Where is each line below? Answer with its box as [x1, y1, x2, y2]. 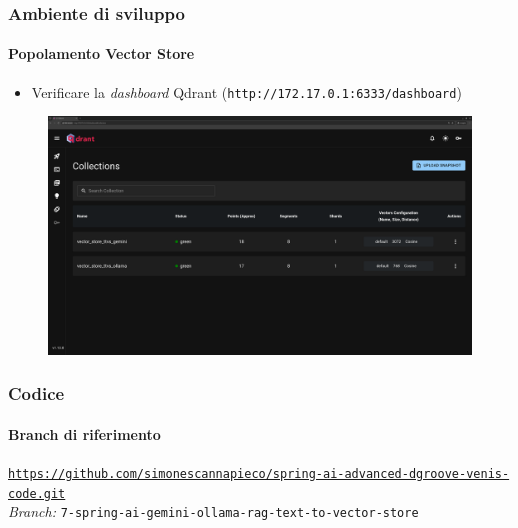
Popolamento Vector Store [8, 43, 195, 64]
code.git [8, 486, 66, 501]
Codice [8, 381, 65, 406]
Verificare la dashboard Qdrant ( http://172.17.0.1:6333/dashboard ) [31, 81, 462, 102]
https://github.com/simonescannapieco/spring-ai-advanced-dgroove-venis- [8, 467, 510, 482]
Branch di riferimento [8, 423, 161, 444]
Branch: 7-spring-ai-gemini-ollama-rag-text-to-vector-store [8, 501, 419, 522]
